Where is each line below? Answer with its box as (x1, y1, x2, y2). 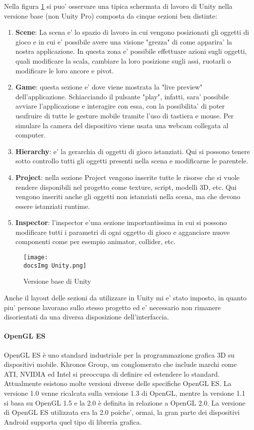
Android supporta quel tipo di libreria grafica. (4, 416, 142, 427)
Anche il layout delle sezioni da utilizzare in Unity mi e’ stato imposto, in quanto (4, 292, 247, 302)
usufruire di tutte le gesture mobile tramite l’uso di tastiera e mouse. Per (15, 110, 234, 120)
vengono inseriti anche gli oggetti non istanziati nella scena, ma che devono (15, 191, 240, 202)
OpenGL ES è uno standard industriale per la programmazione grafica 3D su (4, 349, 235, 360)
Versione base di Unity (23, 276, 91, 286)
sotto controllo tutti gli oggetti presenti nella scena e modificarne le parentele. (15, 156, 249, 166)
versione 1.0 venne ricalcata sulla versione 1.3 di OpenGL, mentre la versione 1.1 (4, 387, 245, 398)
